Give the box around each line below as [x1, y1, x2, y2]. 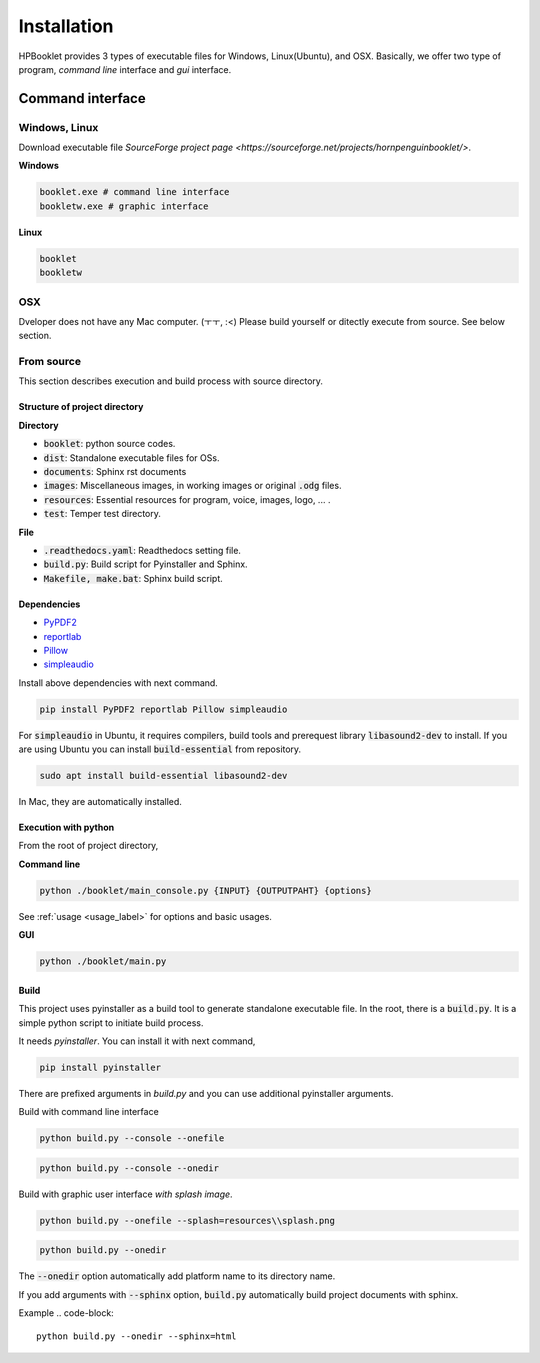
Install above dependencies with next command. [18, 676, 219, 689]
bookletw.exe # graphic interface [39, 200, 209, 212]
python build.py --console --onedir [39, 1162, 220, 1174]
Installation [18, 15, 114, 37]
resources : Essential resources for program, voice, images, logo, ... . [43, 493, 331, 505]
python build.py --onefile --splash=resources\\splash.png [39, 1215, 335, 1226]
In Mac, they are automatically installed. [18, 796, 182, 808]
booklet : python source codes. [43, 438, 176, 450]
